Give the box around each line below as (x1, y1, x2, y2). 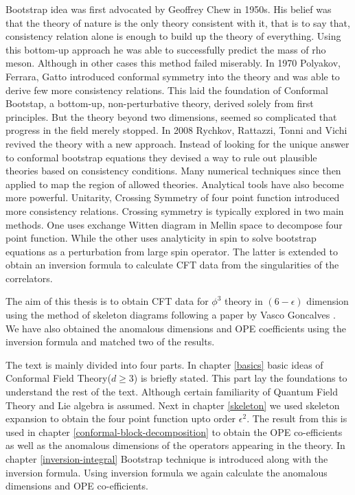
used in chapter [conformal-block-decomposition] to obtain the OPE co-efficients (5, 424, 343, 439)
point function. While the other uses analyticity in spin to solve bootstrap (5, 231, 317, 245)
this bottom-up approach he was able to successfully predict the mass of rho (5, 42, 326, 56)
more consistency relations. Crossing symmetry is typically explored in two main (5, 203, 344, 218)
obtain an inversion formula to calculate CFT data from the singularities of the (5, 257, 339, 272)
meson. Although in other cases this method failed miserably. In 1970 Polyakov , (5, 56, 341, 70)
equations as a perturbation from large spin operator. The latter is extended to (5, 244, 338, 258)
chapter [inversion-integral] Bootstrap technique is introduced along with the (5, 452, 328, 465)
